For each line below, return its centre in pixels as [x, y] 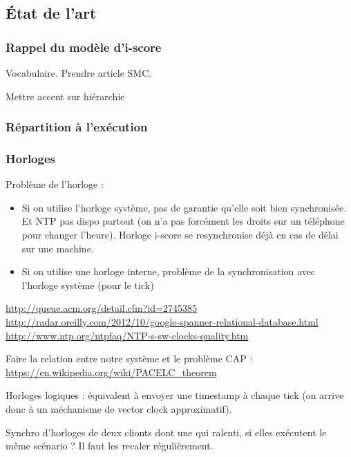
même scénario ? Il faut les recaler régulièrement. [110, 446]
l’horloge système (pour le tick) [88, 285]
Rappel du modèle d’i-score [84, 47]
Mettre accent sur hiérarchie [65, 96]
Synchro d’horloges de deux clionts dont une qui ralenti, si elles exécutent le [166, 432]
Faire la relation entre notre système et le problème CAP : [129, 358]
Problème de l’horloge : [55, 184]
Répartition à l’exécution [77, 127]
